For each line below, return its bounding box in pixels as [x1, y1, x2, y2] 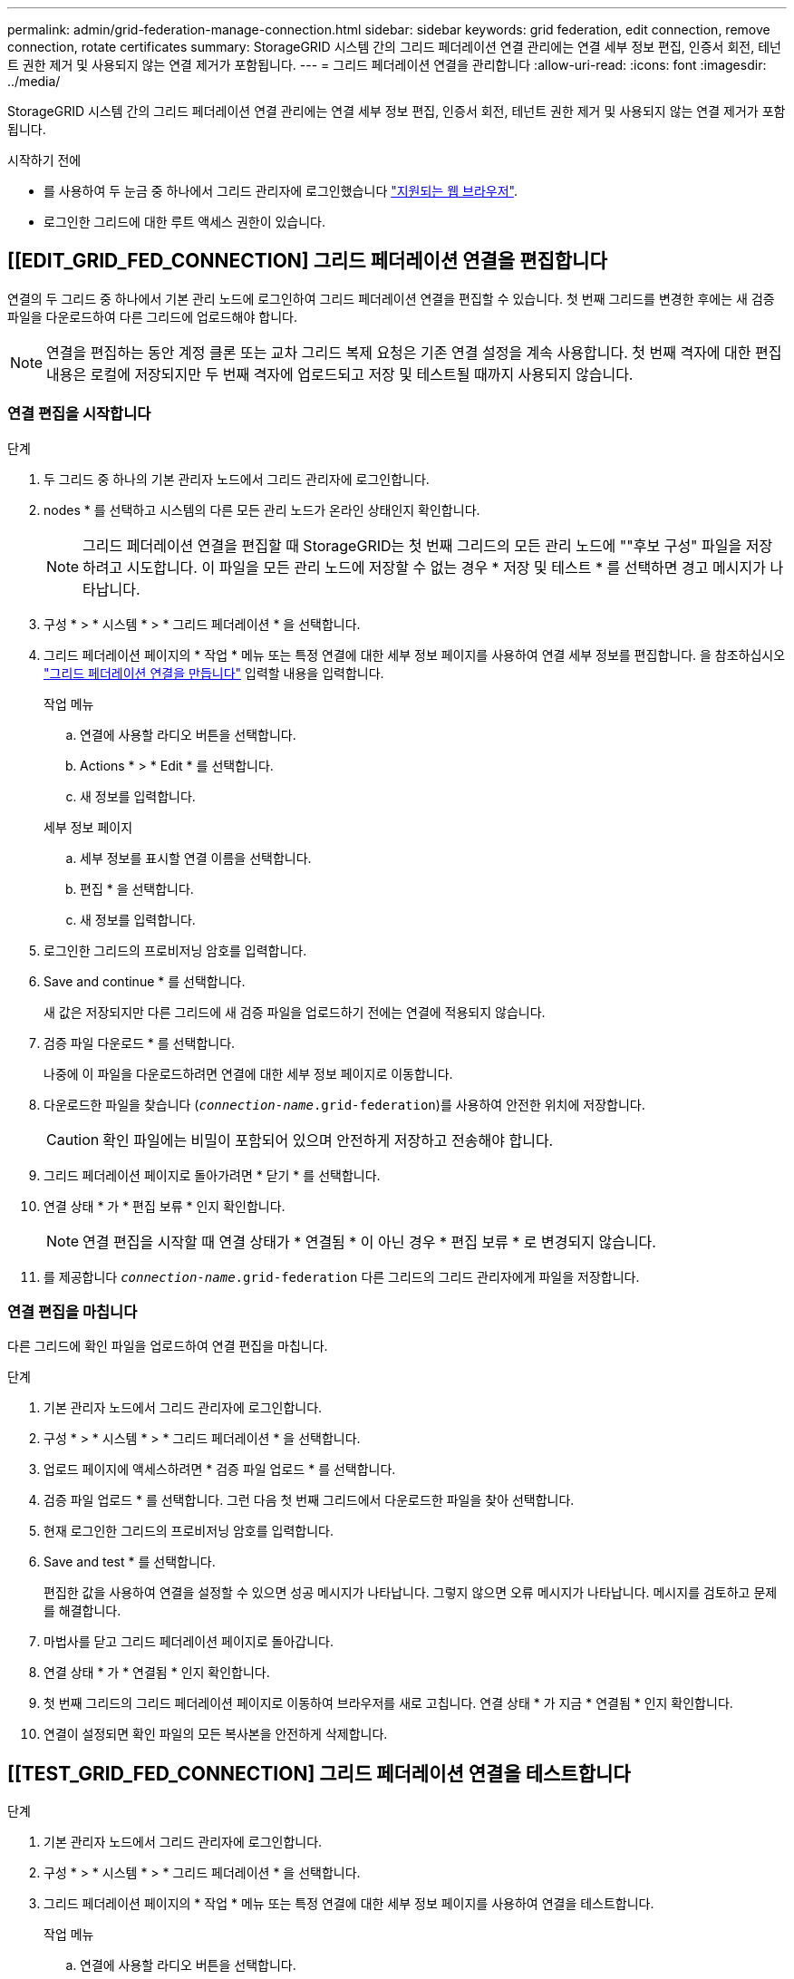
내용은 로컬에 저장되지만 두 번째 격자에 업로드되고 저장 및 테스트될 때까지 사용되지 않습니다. [46, 364, 634, 383]
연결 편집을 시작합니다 [7, 404, 151, 423]
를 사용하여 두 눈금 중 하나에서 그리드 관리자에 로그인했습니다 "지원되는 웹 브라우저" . [44, 183, 518, 199]
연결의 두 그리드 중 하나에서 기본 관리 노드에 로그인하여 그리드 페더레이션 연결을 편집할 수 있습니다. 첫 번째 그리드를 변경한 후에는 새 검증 [7, 290, 775, 306]
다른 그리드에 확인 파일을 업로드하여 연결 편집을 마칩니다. [7, 1338, 328, 1354]
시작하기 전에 [7, 152, 82, 168]
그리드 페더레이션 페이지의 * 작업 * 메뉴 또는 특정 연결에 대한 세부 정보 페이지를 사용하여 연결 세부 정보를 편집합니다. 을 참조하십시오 [44, 646, 786, 663]
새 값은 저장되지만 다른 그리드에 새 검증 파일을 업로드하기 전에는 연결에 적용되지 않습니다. [44, 1004, 546, 1020]
